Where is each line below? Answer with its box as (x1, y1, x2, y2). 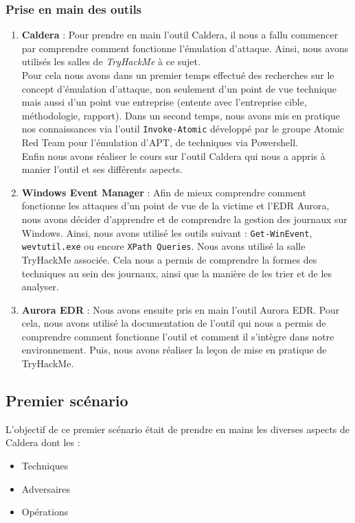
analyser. (21, 279, 59, 294)
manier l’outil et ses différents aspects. (21, 162, 183, 176)
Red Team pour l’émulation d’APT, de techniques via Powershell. (21, 135, 298, 150)
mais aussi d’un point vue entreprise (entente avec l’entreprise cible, (21, 95, 307, 109)
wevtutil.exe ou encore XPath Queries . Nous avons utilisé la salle (21, 239, 306, 253)
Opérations (21, 504, 69, 519)
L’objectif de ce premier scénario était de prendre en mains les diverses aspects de (5, 421, 350, 436)
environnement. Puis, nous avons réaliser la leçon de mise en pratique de (21, 342, 327, 357)
